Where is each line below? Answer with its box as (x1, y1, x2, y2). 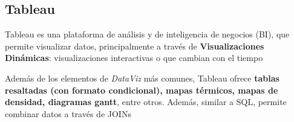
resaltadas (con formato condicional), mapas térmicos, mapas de (5, 83, 278, 96)
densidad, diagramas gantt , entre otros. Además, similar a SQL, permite (5, 95, 287, 108)
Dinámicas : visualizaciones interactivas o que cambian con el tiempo (5, 51, 263, 64)
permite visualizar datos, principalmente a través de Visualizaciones (5, 39, 264, 52)
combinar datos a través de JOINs (5, 107, 131, 120)
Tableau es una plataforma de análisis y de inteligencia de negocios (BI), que (5, 28, 290, 40)
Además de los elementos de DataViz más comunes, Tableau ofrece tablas (5, 71, 279, 84)
